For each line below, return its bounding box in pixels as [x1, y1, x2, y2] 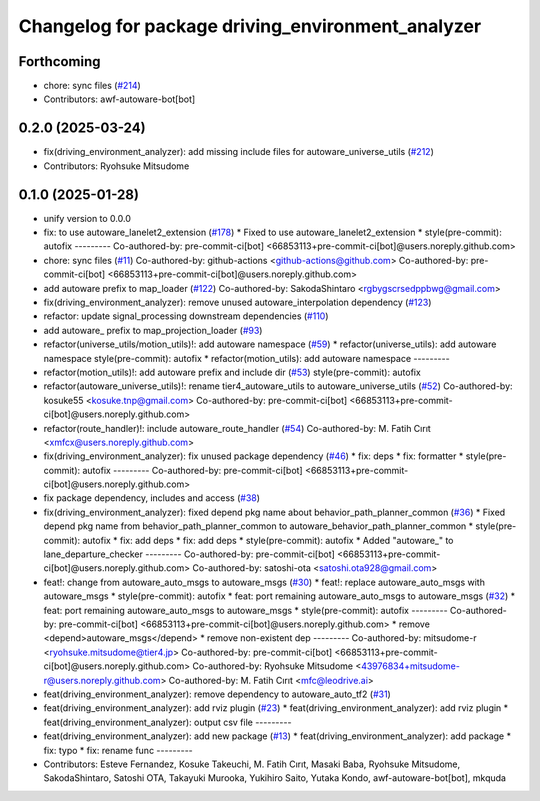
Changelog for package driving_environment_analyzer [18, 15, 482, 37]
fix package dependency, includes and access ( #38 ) [43, 492, 260, 504]
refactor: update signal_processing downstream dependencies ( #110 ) [43, 310, 329, 322]
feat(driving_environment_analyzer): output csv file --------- [43, 716, 292, 728]
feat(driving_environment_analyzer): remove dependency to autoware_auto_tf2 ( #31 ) [43, 688, 392, 700]
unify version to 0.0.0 [43, 212, 132, 224]
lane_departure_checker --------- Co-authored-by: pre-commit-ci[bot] [43, 548, 335, 560]
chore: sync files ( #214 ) [43, 80, 142, 92]
